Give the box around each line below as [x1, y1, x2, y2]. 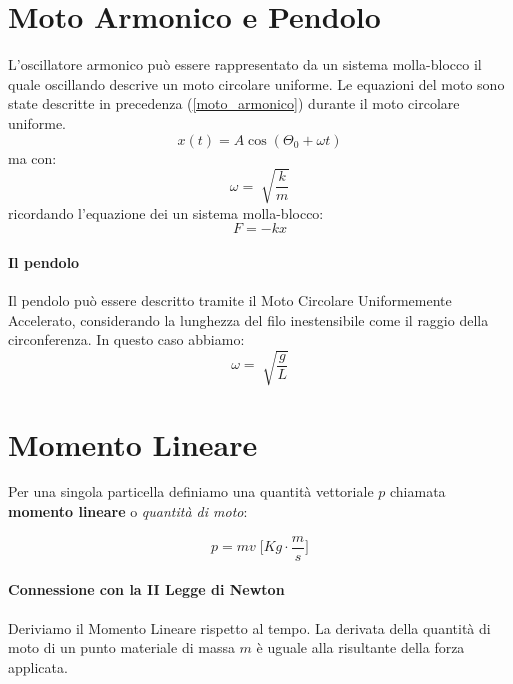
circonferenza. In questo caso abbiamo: [8, 329, 245, 350]
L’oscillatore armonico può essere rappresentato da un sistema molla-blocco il [8, 54, 482, 75]
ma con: [8, 147, 57, 168]
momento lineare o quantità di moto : [8, 501, 248, 522]
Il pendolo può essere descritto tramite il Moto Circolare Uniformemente [8, 290, 452, 311]
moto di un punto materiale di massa [8, 637, 235, 658]
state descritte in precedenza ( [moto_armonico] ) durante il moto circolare [8, 93, 460, 114]
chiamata [389, 481, 446, 502]
